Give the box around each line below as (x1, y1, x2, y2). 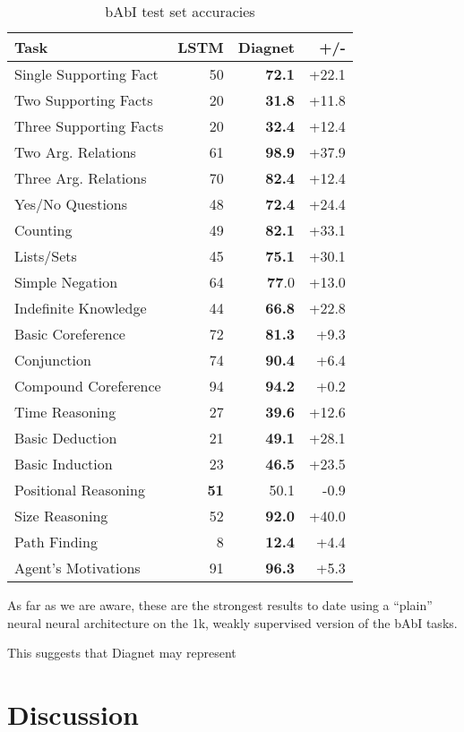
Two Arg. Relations (14, 142, 136, 162)
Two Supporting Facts (14, 90, 153, 110)
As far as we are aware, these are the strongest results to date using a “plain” (7, 596, 433, 614)
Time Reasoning (14, 401, 116, 422)
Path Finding (14, 531, 98, 552)
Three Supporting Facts (14, 116, 164, 136)
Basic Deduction (14, 427, 117, 448)
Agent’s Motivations (14, 557, 141, 578)
